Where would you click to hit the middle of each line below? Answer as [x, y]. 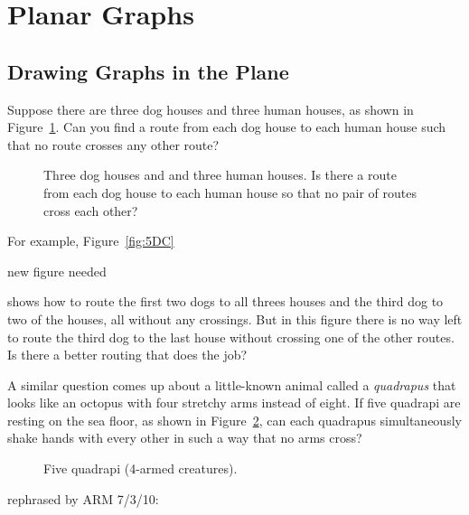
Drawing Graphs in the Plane [148, 71]
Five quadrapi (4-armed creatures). [141, 468]
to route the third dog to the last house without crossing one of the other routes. [231, 337]
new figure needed [57, 271]
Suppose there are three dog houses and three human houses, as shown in [211, 109]
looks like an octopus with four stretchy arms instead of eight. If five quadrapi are [234, 403]
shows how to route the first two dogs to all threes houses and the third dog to [225, 301]
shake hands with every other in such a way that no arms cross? [185, 438]
